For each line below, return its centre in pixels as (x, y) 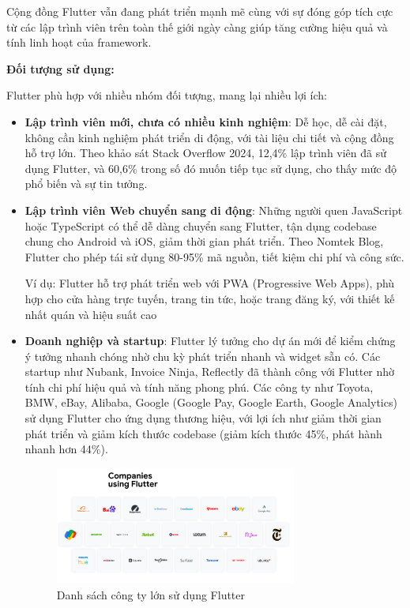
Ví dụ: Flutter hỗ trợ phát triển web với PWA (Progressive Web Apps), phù (210, 283)
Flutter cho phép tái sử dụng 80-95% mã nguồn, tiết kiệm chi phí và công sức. (214, 256)
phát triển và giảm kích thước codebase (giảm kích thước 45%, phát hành (203, 433)
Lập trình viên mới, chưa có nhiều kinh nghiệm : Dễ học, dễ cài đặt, (206, 121)
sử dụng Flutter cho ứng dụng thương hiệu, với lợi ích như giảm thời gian (203, 418)
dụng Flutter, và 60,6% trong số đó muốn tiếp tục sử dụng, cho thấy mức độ (211, 168)
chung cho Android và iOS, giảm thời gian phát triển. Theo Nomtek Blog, (204, 241)
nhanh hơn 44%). (66, 449)
